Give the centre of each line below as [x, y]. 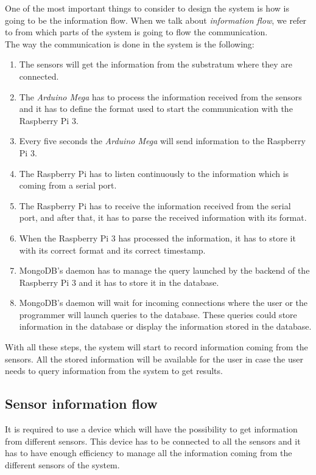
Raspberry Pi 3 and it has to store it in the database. [119, 282]
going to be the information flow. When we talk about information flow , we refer [156, 20]
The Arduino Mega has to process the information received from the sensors [160, 96]
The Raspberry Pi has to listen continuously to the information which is [154, 173]
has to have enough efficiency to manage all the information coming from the [149, 453]
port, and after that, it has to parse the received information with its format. [163, 217]
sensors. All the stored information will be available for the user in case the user [154, 359]
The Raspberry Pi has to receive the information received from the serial [155, 205]
